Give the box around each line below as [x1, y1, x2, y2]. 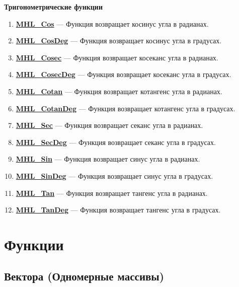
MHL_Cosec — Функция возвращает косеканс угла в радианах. [16, 52, 218, 62]
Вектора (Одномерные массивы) [4, 268, 165, 284]
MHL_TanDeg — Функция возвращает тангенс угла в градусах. [16, 204, 221, 215]
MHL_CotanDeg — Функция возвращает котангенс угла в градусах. [16, 103, 235, 113]
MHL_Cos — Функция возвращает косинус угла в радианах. [16, 18, 209, 29]
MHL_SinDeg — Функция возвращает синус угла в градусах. [16, 170, 213, 181]
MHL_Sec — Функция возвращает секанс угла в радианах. [16, 120, 203, 130]
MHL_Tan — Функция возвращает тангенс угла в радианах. [16, 187, 208, 198]
